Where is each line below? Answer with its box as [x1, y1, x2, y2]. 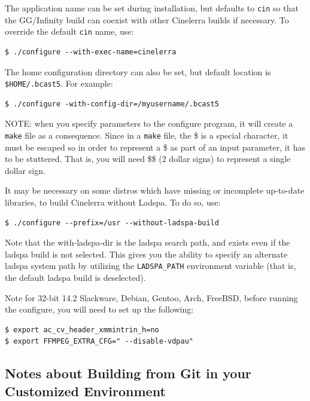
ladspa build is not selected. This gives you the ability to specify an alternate [5, 247, 288, 260]
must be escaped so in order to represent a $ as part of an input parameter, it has [5, 140, 305, 153]
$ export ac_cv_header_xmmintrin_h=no [5, 325, 159, 334]
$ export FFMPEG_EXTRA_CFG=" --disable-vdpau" [5, 337, 193, 346]
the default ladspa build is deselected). [5, 271, 146, 283]
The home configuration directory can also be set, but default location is [5, 65, 271, 78]
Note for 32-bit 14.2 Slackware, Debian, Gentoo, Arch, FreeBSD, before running [5, 291, 298, 304]
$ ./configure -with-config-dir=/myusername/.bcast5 [5, 99, 219, 108]
